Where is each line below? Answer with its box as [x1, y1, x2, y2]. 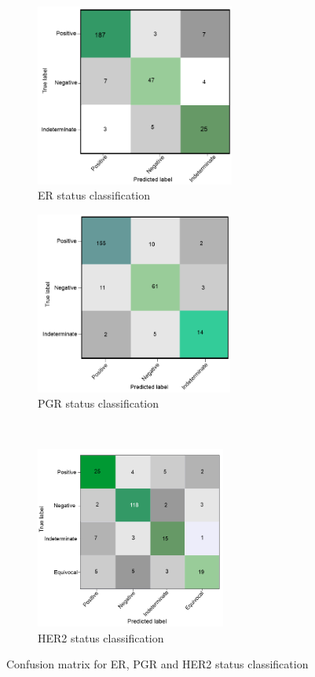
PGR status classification [38, 395, 159, 412]
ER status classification [38, 187, 151, 203]
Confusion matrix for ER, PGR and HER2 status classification [6, 656, 309, 672]
